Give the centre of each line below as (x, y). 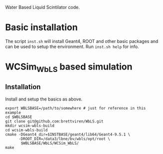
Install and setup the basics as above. (44, 99)
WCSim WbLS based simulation (69, 67)
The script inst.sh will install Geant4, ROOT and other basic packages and (82, 41)
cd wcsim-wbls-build (27, 130)
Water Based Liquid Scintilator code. (42, 7)
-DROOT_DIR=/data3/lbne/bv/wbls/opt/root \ (64, 139)
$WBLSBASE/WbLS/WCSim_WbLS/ (50, 143)
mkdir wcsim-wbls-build (30, 125)
